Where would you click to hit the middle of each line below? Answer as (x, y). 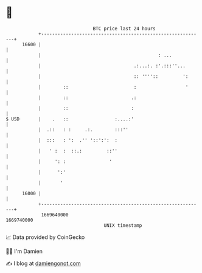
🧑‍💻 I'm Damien (24, 251)
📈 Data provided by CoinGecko (45, 237)
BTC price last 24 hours (124, 29)
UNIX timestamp (123, 225)
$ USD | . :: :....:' (70, 119)
